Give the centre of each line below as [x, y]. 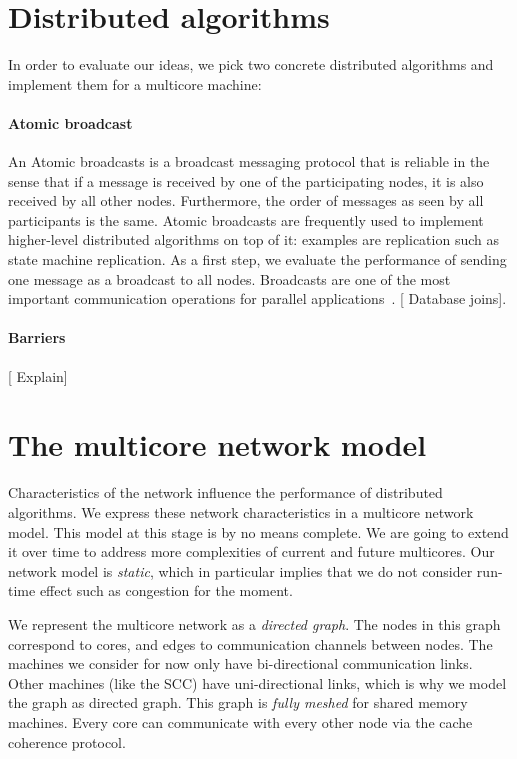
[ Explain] [38, 375]
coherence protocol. [67, 741]
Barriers [37, 337]
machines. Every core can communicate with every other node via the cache [240, 721]
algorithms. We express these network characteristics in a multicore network [241, 511]
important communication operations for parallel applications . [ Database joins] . [257, 298]
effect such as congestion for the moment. [166, 590]
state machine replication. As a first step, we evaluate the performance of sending [257, 259]
